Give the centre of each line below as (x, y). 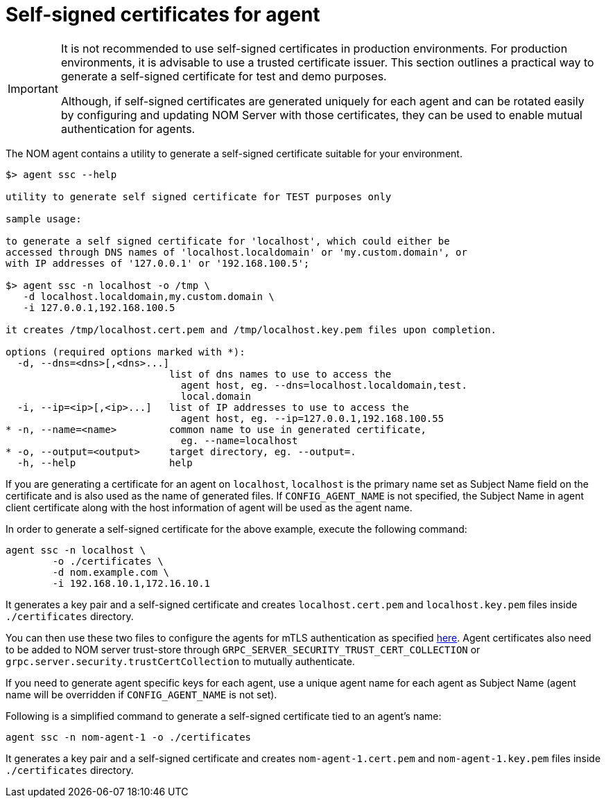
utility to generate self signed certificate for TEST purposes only (199, 196)
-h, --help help (105, 462)
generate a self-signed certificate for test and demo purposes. (224, 76)
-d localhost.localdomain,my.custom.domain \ (149, 296)
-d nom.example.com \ (111, 572)
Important (33, 88)
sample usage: (44, 219)
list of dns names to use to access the (280, 374)
